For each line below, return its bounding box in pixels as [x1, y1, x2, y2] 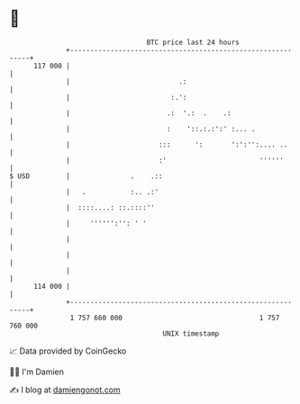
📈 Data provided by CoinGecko [9, 346, 127, 356]
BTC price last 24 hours [146, 38, 241, 47]
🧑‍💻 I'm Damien [9, 366, 65, 377]
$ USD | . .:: [9, 171, 164, 181]
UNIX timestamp [162, 328, 220, 338]
